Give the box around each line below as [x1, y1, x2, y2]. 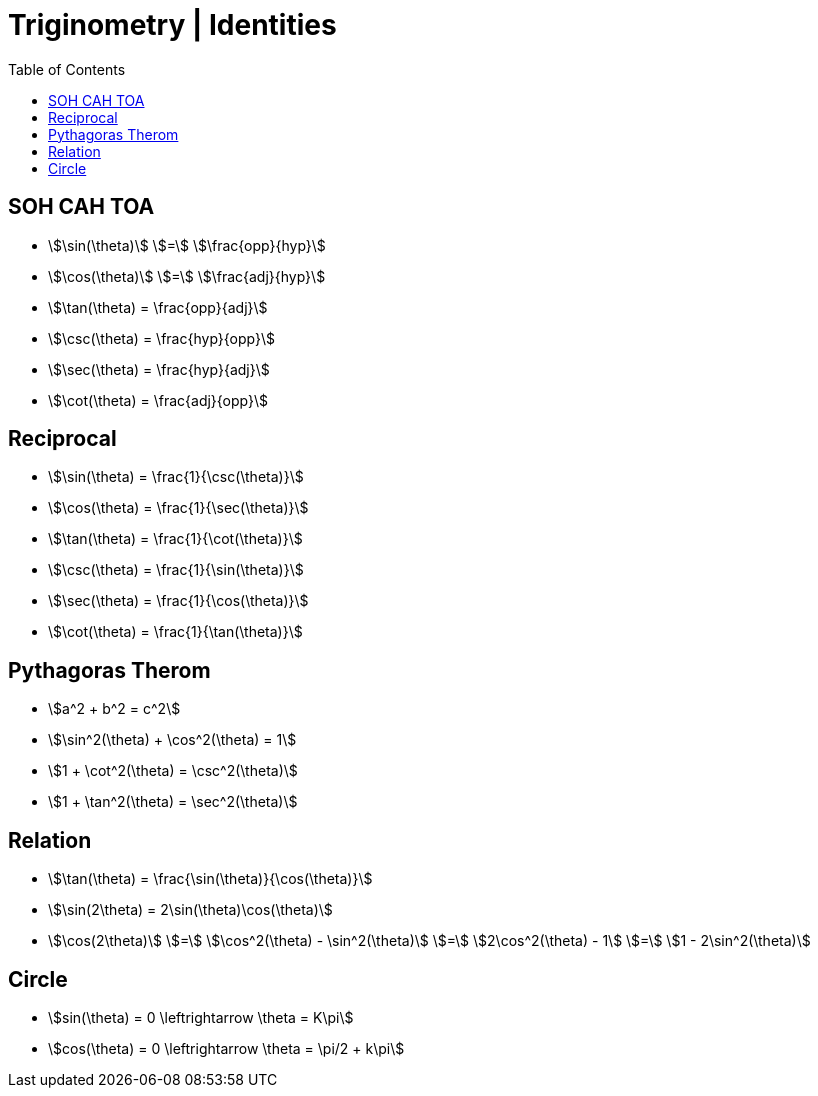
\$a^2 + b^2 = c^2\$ [48, 700, 181, 718]
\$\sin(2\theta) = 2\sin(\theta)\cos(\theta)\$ [48, 901, 333, 919]
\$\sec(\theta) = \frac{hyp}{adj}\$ [48, 360, 270, 378]
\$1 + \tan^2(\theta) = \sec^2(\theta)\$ [48, 793, 298, 811]
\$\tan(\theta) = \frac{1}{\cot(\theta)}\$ [48, 530, 303, 548]
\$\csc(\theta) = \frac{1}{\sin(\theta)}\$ [48, 561, 304, 579]
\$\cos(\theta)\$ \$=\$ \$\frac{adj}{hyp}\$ [48, 267, 326, 285]
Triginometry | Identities [8, 8, 337, 42]
